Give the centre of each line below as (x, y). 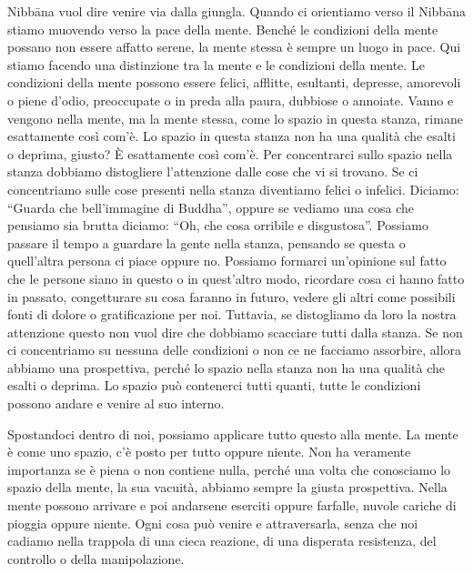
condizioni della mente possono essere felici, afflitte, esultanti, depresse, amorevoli (234, 82)
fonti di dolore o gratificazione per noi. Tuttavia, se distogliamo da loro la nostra (232, 314)
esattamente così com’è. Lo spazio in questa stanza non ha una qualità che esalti (231, 136)
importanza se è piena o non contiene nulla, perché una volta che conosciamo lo (229, 469)
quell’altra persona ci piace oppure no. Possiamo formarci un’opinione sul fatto (227, 261)
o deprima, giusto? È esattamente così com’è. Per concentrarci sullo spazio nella (230, 153)
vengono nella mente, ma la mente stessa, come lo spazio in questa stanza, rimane (235, 118)
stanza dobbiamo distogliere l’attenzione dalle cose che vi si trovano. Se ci (213, 171)
